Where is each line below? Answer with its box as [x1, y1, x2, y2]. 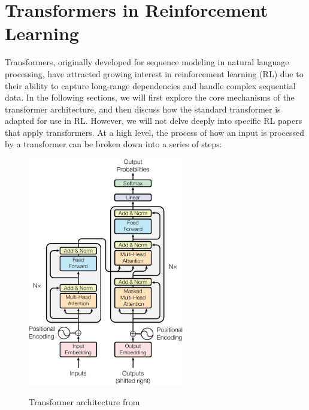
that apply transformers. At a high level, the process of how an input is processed [5, 126, 305, 138]
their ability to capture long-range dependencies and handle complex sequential [5, 79, 296, 92]
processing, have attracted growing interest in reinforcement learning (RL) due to [5, 67, 304, 80]
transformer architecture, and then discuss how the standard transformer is [5, 102, 281, 115]
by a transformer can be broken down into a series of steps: [5, 138, 222, 150]
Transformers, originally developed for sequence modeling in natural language [5, 56, 289, 68]
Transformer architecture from [29, 395, 140, 408]
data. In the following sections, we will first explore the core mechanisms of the [5, 91, 295, 104]
